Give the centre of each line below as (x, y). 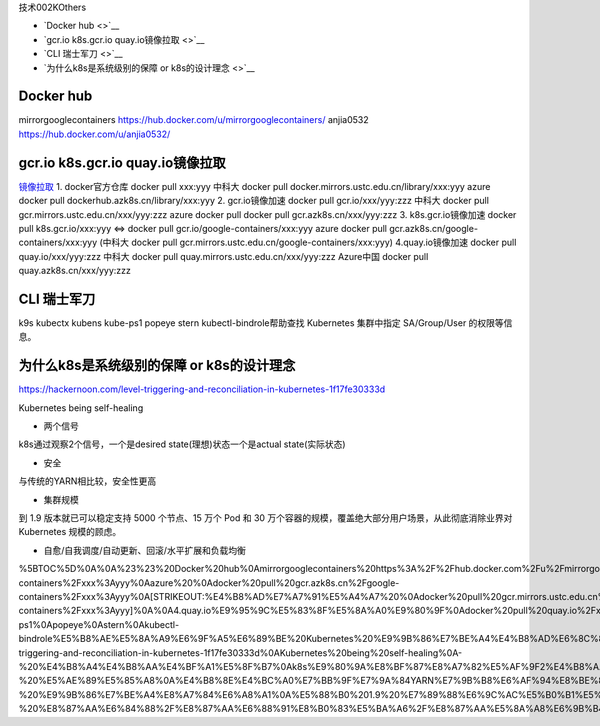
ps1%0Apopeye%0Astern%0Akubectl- (99, 624)
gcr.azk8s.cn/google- (433, 228)
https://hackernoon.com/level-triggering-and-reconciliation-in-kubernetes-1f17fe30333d (202, 389)
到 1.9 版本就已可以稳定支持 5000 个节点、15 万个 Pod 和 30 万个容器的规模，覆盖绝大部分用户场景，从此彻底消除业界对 (265, 518)
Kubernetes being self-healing (81, 407)
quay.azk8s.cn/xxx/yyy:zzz (75, 271)
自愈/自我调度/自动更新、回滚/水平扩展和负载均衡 (145, 550)
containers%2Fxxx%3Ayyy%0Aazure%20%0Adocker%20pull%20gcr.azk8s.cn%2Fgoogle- (209, 582)
